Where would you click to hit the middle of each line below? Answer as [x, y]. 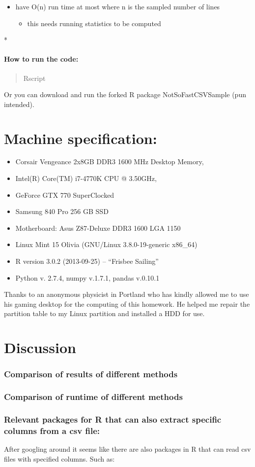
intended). [19, 104]
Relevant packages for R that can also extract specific [113, 419]
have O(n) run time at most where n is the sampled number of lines [118, 6]
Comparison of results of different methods [91, 374]
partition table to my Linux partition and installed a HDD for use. [104, 313]
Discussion [40, 347]
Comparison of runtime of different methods [93, 397]
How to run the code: [41, 59]
